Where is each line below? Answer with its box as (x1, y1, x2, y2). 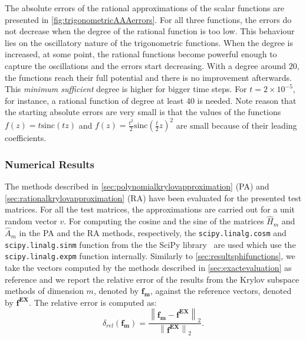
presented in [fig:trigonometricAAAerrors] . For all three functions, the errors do (5, 13, 292, 25)
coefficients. (5, 132, 47, 144)
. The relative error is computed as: (29, 296, 157, 308)
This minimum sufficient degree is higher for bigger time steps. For (5, 83, 247, 95)
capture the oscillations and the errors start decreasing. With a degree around (5, 59, 287, 71)
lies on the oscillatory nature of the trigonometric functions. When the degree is (5, 36, 293, 48)
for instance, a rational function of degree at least (5, 94, 184, 106)
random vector (5, 215, 57, 227)
